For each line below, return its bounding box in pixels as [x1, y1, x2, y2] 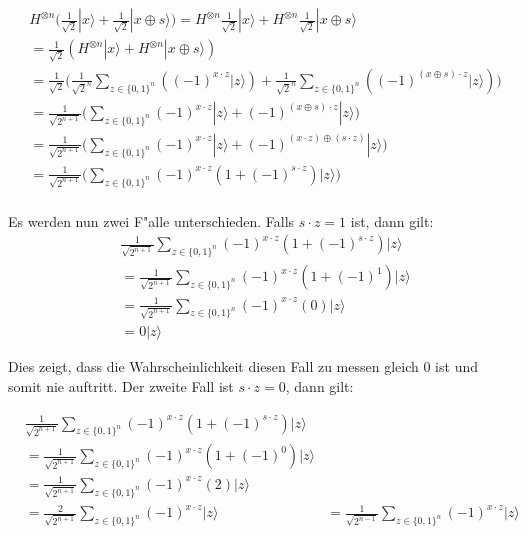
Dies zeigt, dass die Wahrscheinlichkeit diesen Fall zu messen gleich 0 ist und [8, 356, 478, 377]
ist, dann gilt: [350, 210, 434, 231]
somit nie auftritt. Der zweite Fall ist [8, 376, 234, 396]
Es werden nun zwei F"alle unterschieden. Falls [8, 210, 295, 231]
